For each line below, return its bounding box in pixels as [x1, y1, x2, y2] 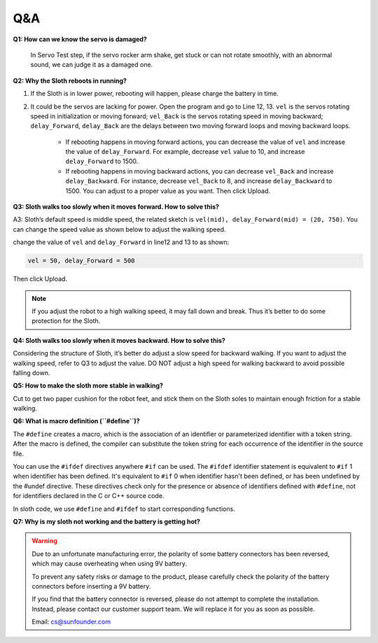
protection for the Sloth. [31, 317, 101, 325]
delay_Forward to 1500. [65, 157, 139, 166]
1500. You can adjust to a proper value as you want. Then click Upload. [65, 186, 271, 195]
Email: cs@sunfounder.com [31, 618, 111, 626]
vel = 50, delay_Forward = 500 [27, 257, 136, 265]
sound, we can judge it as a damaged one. [30, 60, 153, 69]
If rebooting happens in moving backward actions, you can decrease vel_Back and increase [65, 167, 334, 175]
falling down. [13, 368, 50, 377]
